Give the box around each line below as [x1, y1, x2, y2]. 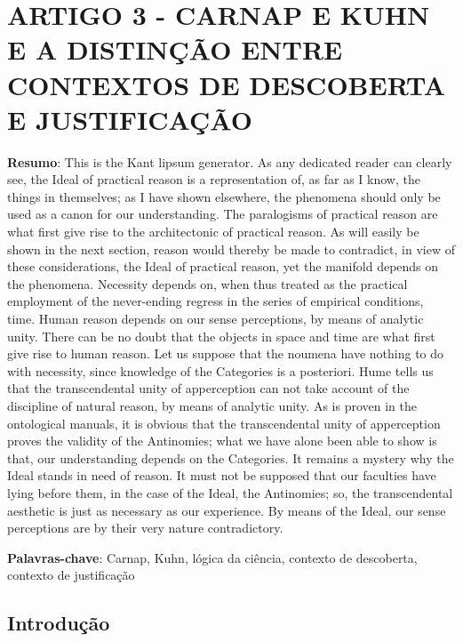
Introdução [7, 609, 110, 637]
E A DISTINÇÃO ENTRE [7, 31, 343, 68]
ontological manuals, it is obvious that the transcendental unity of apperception [7, 413, 441, 432]
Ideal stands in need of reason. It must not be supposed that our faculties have [7, 466, 436, 485]
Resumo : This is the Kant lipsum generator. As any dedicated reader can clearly [7, 152, 452, 171]
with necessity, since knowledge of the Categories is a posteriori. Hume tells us [7, 361, 434, 380]
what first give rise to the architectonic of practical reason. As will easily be [7, 222, 419, 241]
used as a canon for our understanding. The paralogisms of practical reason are [7, 205, 438, 223]
